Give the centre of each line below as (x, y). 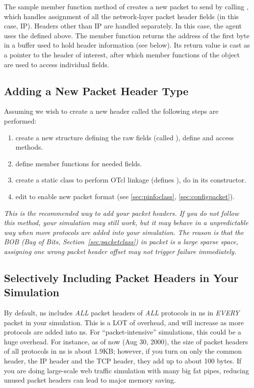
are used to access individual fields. (57, 64)
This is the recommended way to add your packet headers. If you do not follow (122, 213)
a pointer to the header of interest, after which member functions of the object (122, 54)
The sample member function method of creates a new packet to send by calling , (126, 6)
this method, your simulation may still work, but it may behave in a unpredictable (126, 222)
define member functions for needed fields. (79, 163)
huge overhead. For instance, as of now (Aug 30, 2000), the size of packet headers (126, 341)
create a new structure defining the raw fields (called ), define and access (125, 137)
